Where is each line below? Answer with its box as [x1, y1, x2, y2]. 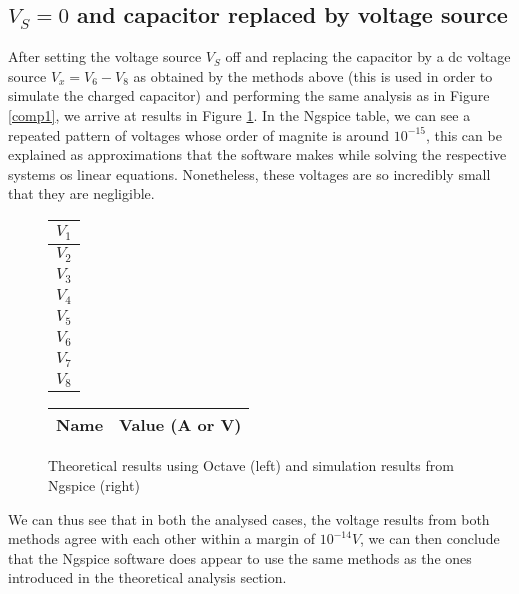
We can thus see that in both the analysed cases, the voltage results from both [8, 508, 490, 529]
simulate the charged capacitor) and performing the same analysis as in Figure [8, 85, 490, 106]
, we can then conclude [360, 528, 500, 549]
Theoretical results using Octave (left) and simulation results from [48, 455, 454, 476]
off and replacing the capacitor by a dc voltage [225, 46, 511, 67]
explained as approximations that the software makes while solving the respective [8, 144, 507, 165]
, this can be [426, 124, 502, 145]
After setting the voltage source [8, 46, 202, 67]
